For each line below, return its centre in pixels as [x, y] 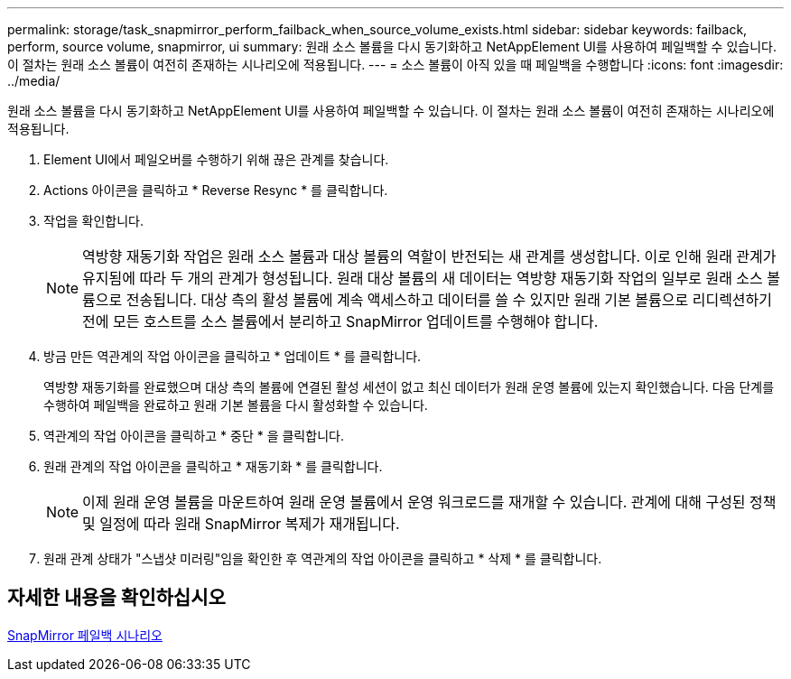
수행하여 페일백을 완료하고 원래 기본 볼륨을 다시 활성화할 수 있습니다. [236, 405]
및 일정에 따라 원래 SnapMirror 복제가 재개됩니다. [241, 524]
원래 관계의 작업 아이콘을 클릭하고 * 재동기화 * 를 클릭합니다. [213, 466]
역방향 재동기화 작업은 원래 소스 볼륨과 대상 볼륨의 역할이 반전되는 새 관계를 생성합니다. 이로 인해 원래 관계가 [429, 256]
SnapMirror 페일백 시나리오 [85, 635]
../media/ [34, 81]
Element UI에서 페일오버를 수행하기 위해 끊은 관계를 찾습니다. [216, 159]
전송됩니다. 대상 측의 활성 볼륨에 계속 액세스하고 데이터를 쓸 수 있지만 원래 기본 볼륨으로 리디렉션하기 [449, 300]
